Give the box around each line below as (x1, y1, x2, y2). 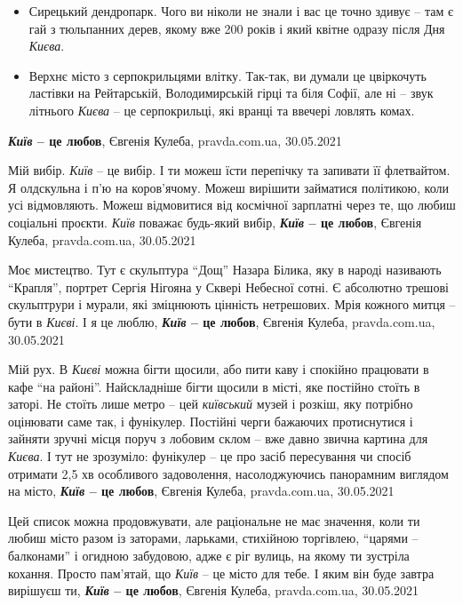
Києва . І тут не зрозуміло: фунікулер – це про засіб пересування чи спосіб (8, 447, 411, 466)
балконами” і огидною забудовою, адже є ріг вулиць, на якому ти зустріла (8, 546, 410, 565)
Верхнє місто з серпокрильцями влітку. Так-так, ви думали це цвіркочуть (28, 66, 427, 84)
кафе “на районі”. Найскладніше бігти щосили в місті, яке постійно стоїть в (8, 377, 420, 395)
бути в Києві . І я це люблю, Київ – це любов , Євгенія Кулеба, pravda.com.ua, (8, 312, 435, 330)
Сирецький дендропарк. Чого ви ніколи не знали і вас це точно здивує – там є (28, 2, 453, 20)
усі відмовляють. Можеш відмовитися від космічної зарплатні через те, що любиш (8, 195, 456, 214)
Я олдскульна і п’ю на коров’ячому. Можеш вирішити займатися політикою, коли (8, 178, 450, 196)
